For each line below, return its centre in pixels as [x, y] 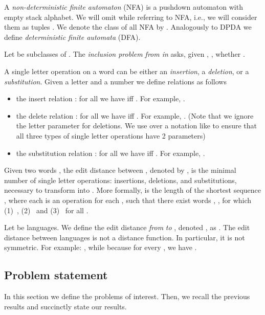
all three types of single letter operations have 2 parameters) [111, 135]
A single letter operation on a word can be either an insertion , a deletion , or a [127, 71]
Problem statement [56, 275]
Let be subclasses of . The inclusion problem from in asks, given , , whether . [125, 54]
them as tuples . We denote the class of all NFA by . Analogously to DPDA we [128, 27]
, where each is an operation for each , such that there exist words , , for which [128, 200]
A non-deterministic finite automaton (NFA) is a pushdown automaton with [124, 7]
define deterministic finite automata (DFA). [72, 37]
